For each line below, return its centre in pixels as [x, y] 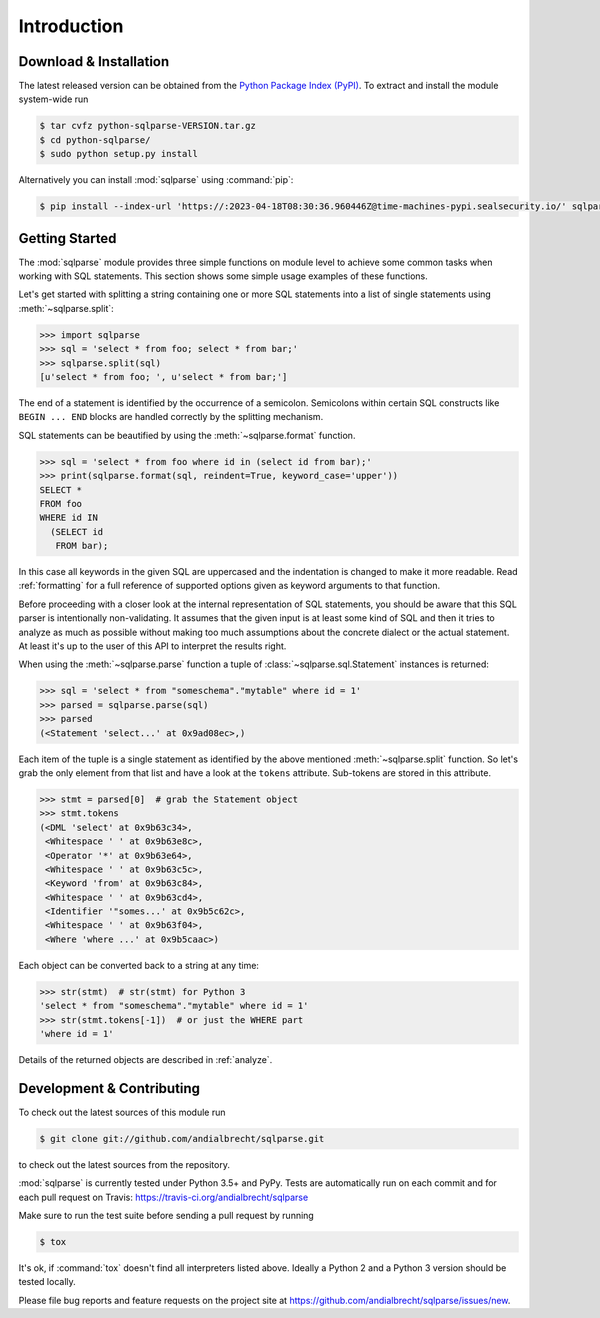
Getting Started [67, 238]
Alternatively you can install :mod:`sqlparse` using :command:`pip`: [156, 180]
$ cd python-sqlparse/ [95, 139]
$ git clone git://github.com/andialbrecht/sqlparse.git [182, 1138]
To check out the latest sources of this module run [122, 1112]
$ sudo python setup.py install [119, 154]
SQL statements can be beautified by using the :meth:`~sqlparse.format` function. [187, 435]
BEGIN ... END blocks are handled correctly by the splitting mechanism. [171, 417]
